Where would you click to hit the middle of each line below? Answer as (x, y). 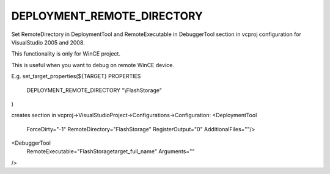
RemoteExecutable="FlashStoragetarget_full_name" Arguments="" (111, 151)
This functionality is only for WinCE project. (66, 54)
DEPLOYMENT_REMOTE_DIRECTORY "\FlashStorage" (94, 90)
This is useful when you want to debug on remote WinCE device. (93, 65)
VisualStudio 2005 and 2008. (48, 42)
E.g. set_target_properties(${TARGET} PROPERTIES (76, 76)
